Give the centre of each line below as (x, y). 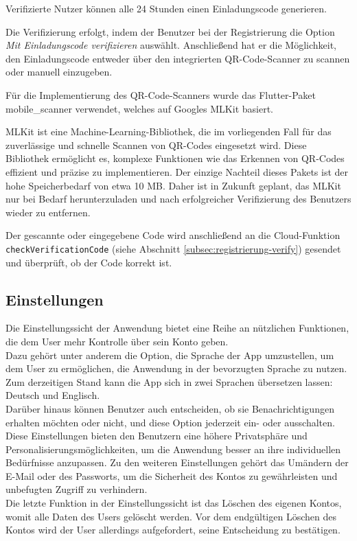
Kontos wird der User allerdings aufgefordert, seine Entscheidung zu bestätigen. (173, 530)
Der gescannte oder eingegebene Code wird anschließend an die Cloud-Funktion (173, 235)
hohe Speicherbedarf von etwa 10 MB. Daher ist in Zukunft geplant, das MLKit (173, 185)
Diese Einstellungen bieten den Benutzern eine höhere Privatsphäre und (157, 436)
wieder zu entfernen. (48, 212)
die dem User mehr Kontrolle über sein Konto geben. (117, 341)
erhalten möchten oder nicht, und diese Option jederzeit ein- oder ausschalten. (170, 422)
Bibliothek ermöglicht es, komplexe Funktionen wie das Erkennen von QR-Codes (175, 158)
